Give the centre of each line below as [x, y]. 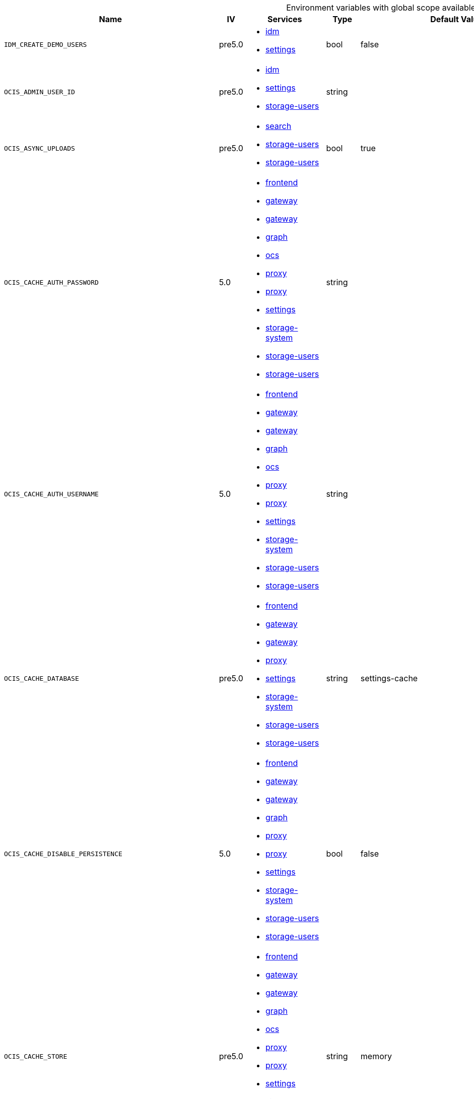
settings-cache [389, 678]
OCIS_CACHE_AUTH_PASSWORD [51, 282]
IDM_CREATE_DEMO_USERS [46, 44]
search [278, 126]
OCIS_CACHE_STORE [36, 1056]
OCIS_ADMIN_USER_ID [40, 92]
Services [285, 19]
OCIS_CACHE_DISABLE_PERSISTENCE [63, 854]
